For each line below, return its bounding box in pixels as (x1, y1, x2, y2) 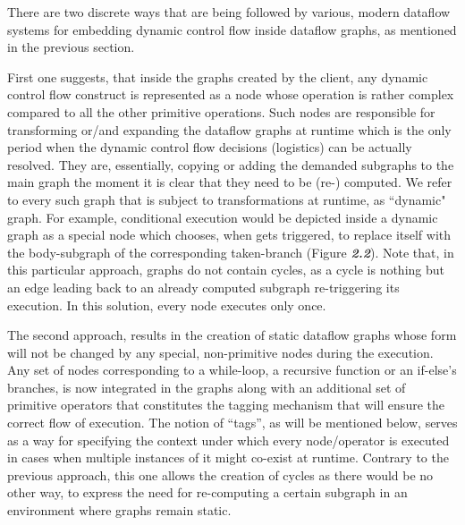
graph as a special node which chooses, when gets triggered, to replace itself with (7, 225, 452, 244)
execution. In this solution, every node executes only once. (7, 295, 326, 314)
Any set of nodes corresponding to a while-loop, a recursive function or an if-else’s (7, 360, 457, 379)
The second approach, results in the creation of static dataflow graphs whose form (7, 326, 457, 344)
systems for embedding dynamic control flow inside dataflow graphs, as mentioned (7, 20, 457, 38)
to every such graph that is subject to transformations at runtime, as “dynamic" (7, 190, 446, 208)
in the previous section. (7, 38, 135, 56)
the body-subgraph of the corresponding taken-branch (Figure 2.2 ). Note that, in (7, 242, 454, 261)
